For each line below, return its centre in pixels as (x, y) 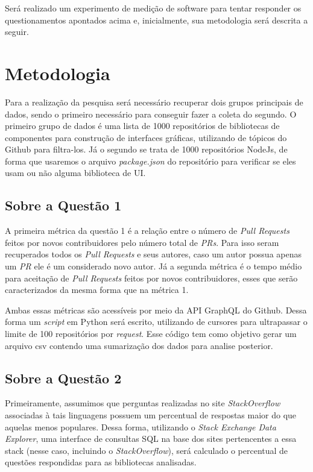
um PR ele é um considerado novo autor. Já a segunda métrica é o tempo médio (153, 266)
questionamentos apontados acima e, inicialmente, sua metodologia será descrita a (156, 20)
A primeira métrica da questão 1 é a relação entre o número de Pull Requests (147, 231)
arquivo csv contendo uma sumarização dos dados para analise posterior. (139, 345)
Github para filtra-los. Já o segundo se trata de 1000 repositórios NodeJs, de (146, 149)
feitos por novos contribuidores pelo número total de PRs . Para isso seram (142, 242)
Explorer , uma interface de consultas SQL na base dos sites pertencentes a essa (151, 439)
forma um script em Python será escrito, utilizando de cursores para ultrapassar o (156, 322)
